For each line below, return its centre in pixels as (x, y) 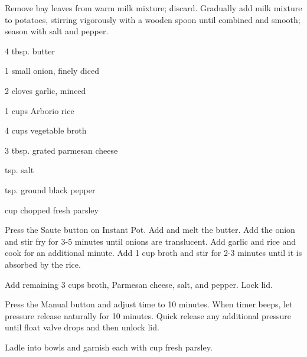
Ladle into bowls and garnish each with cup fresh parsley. (109, 347)
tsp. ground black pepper (50, 189)
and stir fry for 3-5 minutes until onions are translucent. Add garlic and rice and (150, 241)
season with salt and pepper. (57, 31)
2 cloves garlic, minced (45, 90)
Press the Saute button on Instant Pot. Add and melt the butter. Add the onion (150, 230)
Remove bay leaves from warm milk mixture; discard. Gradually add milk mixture (153, 8)
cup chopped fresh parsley (52, 210)
